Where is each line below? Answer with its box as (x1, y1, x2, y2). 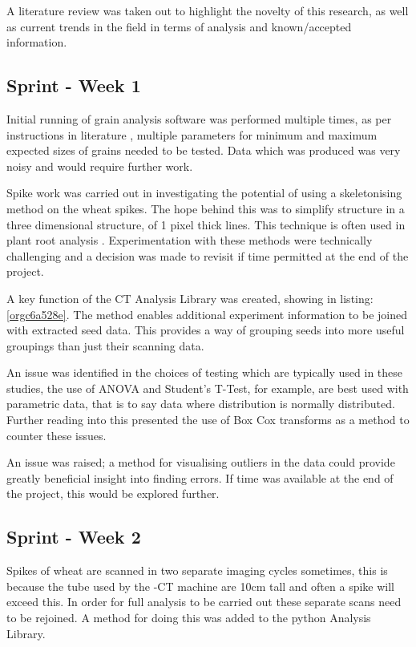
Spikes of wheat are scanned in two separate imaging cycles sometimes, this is (6, 562, 388, 579)
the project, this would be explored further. (6, 485, 220, 502)
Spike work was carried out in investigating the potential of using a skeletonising (6, 184, 402, 201)
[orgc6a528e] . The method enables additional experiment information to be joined (6, 305, 407, 322)
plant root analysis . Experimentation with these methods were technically (6, 232, 373, 249)
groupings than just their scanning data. (6, 337, 204, 354)
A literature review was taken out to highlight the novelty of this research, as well (6, 2, 409, 18)
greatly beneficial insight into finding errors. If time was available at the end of (6, 469, 394, 486)
